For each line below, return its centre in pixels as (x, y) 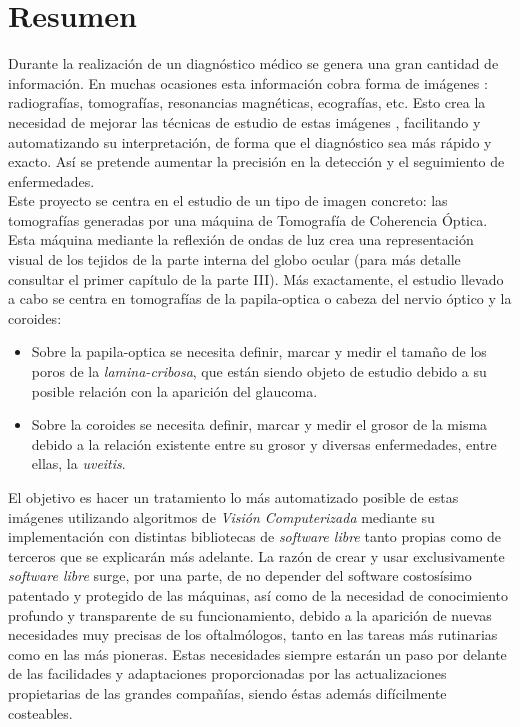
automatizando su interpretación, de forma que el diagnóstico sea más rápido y (250, 141)
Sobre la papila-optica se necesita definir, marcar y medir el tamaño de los (259, 351)
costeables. (40, 712)
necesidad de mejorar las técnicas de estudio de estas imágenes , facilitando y (244, 121)
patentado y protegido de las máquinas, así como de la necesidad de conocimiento (258, 594)
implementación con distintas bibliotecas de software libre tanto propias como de (255, 536)
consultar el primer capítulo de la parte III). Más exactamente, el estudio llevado (256, 278)
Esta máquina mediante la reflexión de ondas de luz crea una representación (241, 239)
